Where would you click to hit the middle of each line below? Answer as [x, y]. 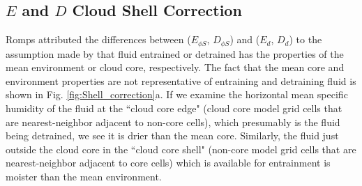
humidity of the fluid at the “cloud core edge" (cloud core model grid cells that [174, 108]
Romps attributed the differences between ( [98, 39]
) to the [306, 39]
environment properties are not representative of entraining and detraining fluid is [181, 80]
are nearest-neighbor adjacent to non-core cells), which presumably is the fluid [173, 122]
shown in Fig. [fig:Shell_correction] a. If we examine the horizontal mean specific [177, 94]
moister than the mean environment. [84, 176]
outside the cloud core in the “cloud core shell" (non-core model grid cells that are [181, 149]
